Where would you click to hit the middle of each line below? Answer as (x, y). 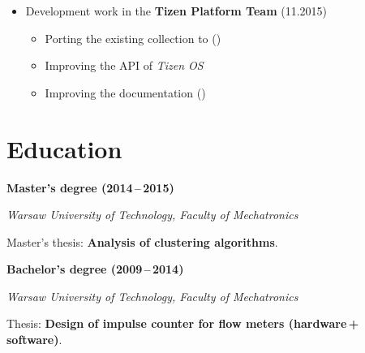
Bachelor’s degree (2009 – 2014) (95, 269)
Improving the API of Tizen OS (124, 65)
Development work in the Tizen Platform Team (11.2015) (176, 11)
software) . (34, 340)
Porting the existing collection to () (133, 38)
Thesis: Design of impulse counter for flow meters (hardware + (183, 323)
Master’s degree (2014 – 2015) (90, 187)
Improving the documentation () (125, 92)
